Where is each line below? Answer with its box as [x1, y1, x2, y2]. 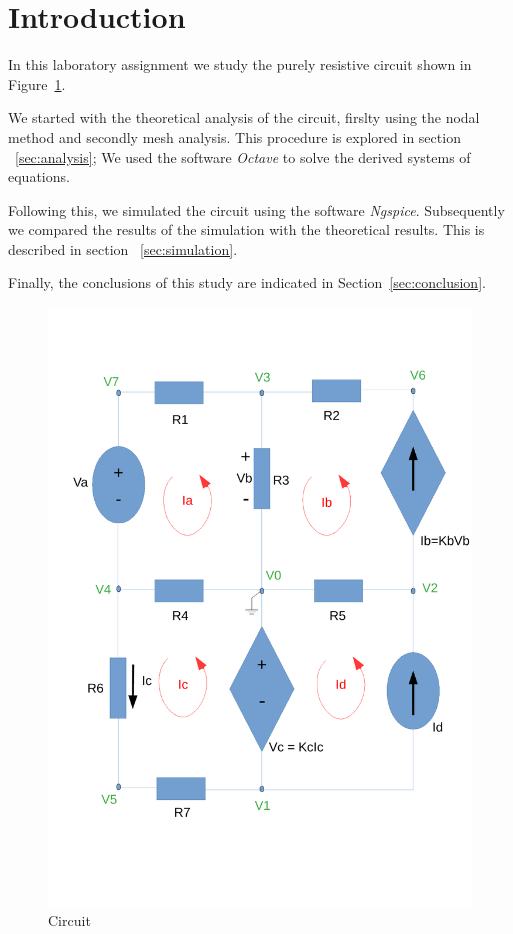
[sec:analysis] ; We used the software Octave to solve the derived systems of [15, 146, 471, 167]
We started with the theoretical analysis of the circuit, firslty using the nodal [8, 107, 480, 128]
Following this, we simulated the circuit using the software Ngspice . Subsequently [8, 199, 505, 220]
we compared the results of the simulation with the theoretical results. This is [8, 219, 485, 240]
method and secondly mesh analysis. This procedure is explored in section [8, 126, 461, 147]
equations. [8, 166, 70, 187]
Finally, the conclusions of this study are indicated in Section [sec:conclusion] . [8, 272, 486, 293]
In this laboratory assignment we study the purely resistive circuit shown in [8, 54, 472, 75]
